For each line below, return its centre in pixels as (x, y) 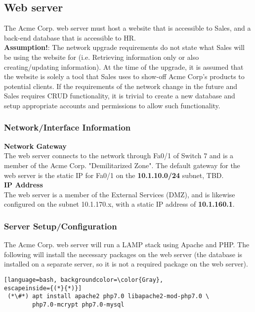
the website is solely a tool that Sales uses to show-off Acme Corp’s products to (124, 76)
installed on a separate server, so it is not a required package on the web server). (126, 264)
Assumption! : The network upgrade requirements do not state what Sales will (125, 47)
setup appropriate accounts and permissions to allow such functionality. (112, 105)
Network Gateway (35, 146)
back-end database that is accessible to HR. (70, 37)
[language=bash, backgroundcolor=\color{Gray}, (84, 280)
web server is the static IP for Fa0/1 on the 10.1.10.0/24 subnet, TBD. (114, 175)
